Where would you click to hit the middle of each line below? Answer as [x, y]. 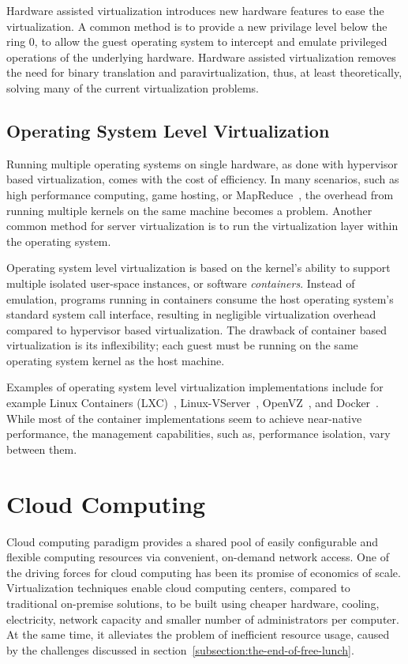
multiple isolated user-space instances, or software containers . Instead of [181, 283]
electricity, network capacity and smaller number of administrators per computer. [203, 619]
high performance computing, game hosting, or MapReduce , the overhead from [200, 194]
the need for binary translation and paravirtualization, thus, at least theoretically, [204, 72]
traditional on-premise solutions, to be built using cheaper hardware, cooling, [193, 603]
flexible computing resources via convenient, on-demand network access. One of [198, 557]
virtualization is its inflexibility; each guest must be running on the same [182, 345]
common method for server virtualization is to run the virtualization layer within [202, 226]
